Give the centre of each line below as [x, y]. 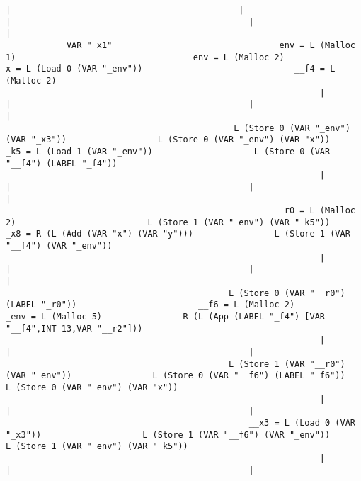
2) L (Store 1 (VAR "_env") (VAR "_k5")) [168, 222]
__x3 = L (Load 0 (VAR [302, 423]
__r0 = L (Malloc [315, 211]
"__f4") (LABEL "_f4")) [62, 163]
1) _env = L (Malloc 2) [145, 57]
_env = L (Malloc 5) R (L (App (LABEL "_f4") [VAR [166, 317]
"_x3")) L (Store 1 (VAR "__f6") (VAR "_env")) [168, 435]
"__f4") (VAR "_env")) [59, 246]
